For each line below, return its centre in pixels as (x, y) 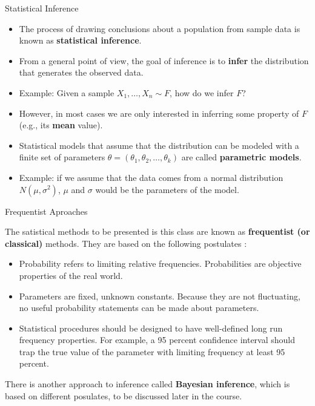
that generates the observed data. (81, 72)
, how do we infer (202, 92)
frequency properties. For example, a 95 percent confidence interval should (157, 340)
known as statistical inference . (80, 40)
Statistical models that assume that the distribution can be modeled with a (159, 145)
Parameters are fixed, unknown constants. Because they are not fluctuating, (160, 296)
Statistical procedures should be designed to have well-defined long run (151, 328)
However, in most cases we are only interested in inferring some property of (159, 113)
